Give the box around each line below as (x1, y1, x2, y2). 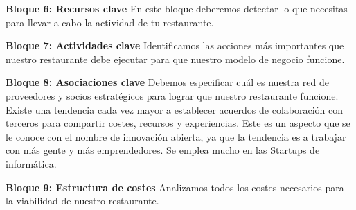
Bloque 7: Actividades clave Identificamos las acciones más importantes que (6, 38, 344, 53)
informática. (6, 156, 57, 170)
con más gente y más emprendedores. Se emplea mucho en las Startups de (6, 143, 320, 157)
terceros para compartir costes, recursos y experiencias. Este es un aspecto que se (6, 116, 350, 130)
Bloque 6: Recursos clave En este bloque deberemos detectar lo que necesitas (6, 1, 348, 15)
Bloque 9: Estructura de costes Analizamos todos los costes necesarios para (6, 180, 344, 194)
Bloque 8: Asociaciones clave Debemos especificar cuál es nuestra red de (6, 75, 329, 89)
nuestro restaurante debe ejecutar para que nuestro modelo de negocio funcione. (6, 51, 345, 66)
